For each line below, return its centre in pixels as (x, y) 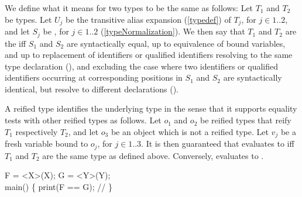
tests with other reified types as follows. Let (83, 120)
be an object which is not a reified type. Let (190, 131)
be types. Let (28, 19)
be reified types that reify (246, 120)
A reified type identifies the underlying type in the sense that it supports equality (151, 108)
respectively (37, 131)
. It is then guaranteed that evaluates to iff (218, 144)
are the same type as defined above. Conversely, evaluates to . (153, 155)
